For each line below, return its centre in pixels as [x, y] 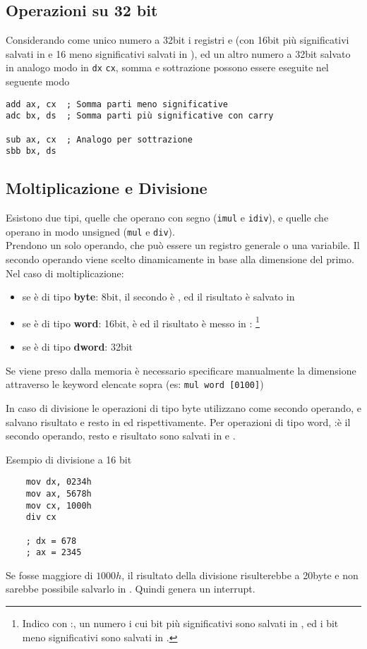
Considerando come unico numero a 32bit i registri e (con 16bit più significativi [178, 40]
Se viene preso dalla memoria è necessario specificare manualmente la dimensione [181, 370]
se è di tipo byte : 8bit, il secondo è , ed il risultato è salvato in [158, 297]
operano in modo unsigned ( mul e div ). [90, 231]
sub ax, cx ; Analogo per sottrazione [99, 139]
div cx [41, 517]
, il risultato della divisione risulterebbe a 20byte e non [240, 575]
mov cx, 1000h [59, 505]
